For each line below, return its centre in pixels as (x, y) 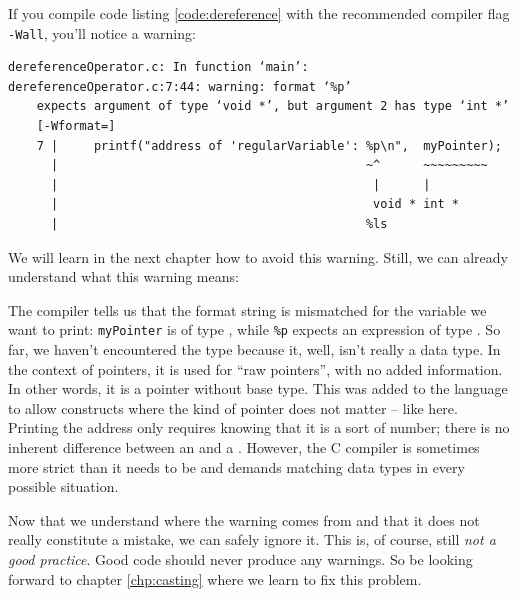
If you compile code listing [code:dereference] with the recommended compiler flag (259, 13)
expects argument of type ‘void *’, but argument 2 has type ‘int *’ (273, 106)
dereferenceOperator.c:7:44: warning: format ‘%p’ (180, 86)
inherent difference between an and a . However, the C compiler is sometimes (244, 447)
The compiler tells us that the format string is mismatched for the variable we (247, 309)
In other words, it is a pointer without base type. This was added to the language (258, 388)
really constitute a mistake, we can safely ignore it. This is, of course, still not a (252, 539)
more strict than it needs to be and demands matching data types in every (236, 466)
